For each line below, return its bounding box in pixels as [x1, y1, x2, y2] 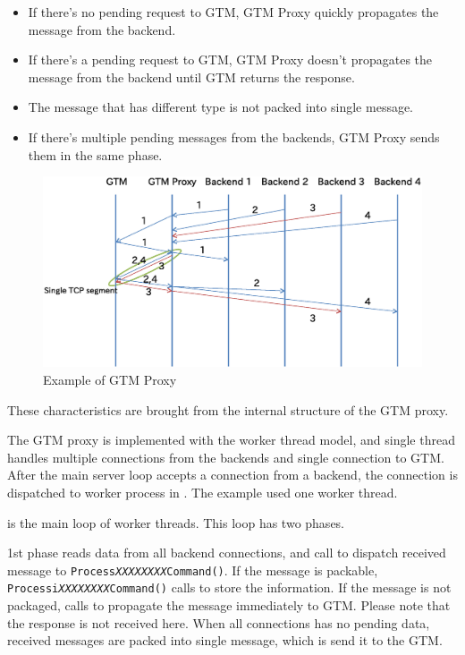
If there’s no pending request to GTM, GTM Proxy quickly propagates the [28, 3, 439, 21]
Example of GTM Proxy [43, 370, 177, 388]
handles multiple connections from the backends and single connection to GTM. [7, 447, 444, 466]
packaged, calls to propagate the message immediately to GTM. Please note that [7, 596, 451, 615]
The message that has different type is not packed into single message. [28, 98, 414, 116]
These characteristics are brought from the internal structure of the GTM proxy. [7, 400, 449, 419]
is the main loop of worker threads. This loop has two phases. [7, 513, 345, 532]
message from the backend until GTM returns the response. [28, 67, 355, 86]
